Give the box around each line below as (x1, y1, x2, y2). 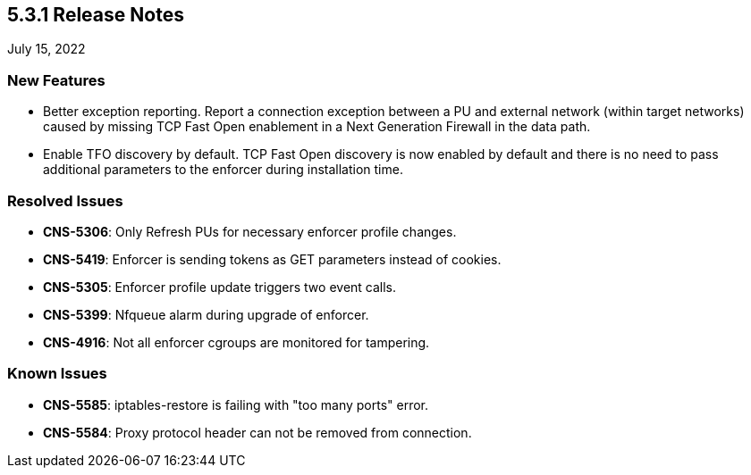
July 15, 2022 (7, 41, 86, 57)
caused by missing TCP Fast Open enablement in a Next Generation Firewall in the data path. (43, 119, 591, 135)
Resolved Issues (7, 191, 123, 210)
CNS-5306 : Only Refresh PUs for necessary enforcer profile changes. (43, 223, 457, 239)
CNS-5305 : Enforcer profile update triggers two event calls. (43, 279, 397, 295)
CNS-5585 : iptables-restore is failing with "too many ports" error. (43, 396, 429, 412)
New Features (7, 71, 105, 89)
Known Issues (7, 364, 107, 383)
